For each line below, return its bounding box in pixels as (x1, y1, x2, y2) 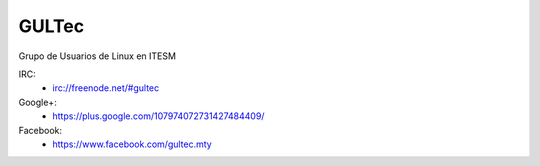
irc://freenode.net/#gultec (52, 82, 160, 94)
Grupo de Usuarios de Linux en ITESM (18, 50, 177, 62)
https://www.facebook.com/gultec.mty (52, 138, 212, 150)
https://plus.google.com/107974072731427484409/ (52, 110, 265, 122)
